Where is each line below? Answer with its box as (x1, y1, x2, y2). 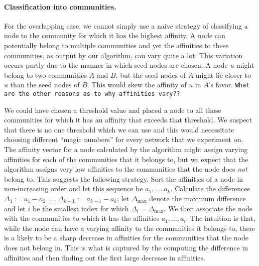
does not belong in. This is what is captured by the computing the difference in (4, 242, 248, 252)
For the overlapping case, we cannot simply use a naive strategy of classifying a (4, 20, 248, 31)
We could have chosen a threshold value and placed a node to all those (4, 104, 221, 115)
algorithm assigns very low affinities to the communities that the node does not (4, 164, 247, 174)
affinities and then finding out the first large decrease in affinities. (4, 252, 205, 262)
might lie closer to (195, 69, 251, 80)
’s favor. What (208, 79, 250, 90)
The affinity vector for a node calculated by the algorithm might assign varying (4, 144, 248, 155)
